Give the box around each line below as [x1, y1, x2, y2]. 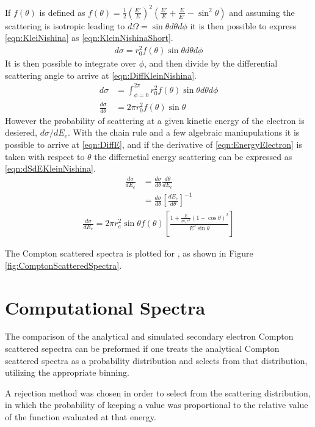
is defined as [39, 5, 85, 18]
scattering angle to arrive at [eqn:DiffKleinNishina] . [5, 68, 197, 81]
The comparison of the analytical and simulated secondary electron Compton [5, 330, 294, 343]
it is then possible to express [190, 19, 297, 32]
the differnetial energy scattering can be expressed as [94, 150, 292, 162]
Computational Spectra [5, 294, 206, 319]
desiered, [5, 126, 38, 139]
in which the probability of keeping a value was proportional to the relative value [5, 398, 308, 411]
